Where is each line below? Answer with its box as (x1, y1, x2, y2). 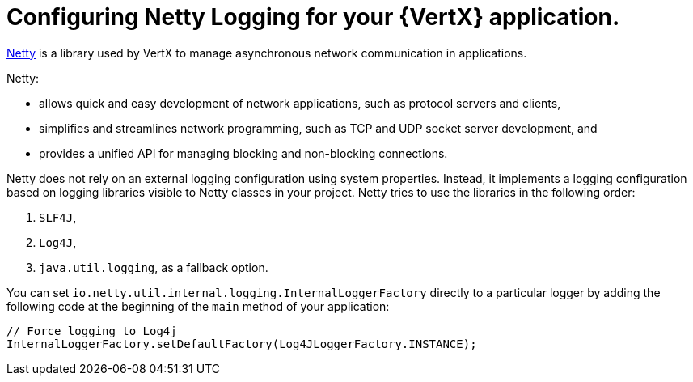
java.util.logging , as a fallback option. (39, 260, 268, 274)
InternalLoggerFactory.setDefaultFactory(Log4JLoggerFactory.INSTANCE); (6, 337, 477, 350)
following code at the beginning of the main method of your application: (6, 299, 390, 313)
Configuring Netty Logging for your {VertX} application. (6, 3, 620, 31)
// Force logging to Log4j (6, 324, 177, 337)
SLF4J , (39, 210, 77, 224)
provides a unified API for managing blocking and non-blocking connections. (39, 146, 448, 160)
